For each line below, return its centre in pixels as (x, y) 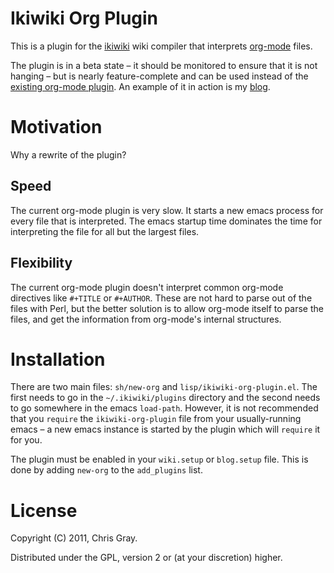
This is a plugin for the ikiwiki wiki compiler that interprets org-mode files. (161, 46)
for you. (26, 440)
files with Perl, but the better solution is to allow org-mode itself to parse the (167, 308)
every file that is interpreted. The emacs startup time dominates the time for (166, 221)
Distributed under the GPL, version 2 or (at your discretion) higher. (146, 558)
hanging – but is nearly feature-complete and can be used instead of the (159, 76)
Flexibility (41, 263)
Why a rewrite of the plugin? (68, 154)
